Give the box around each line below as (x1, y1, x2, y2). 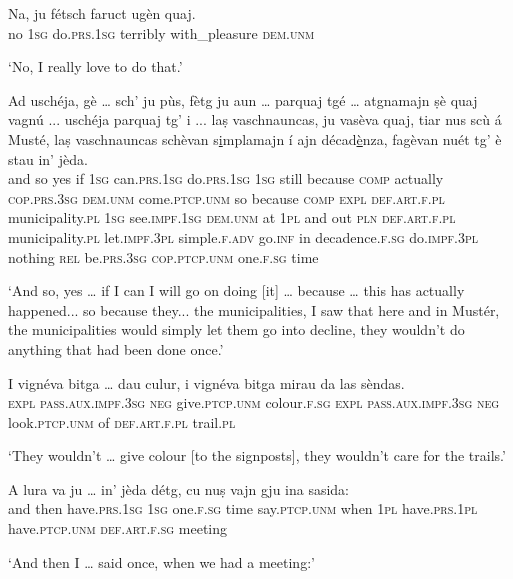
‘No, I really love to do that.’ (8, 56, 183, 77)
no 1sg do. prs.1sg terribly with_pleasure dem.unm (8, 22, 315, 43)
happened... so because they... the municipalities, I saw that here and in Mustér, (8, 299, 500, 320)
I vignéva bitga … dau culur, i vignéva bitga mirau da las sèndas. (8, 372, 405, 393)
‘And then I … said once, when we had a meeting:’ (8, 551, 315, 572)
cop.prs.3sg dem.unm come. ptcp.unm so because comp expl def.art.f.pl (8, 187, 445, 208)
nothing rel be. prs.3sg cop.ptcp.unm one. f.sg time (8, 246, 319, 267)
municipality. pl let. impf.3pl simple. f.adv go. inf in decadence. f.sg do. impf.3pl (8, 226, 478, 247)
